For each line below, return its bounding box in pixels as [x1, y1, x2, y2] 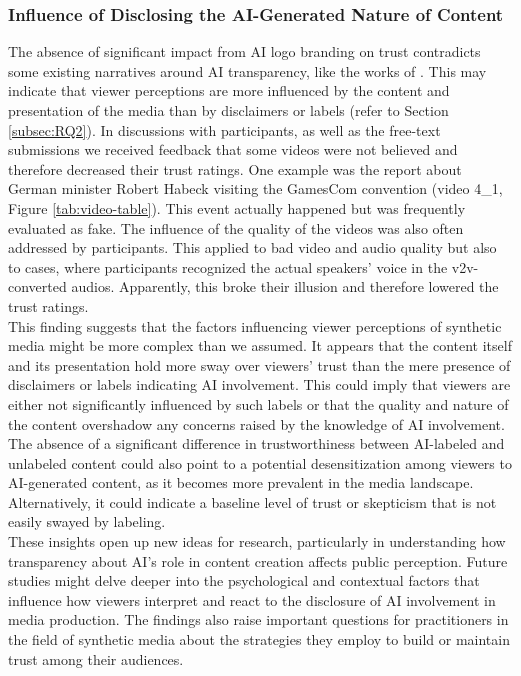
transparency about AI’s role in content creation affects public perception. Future [8, 550, 508, 571]
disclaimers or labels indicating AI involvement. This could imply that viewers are [8, 374, 511, 395]
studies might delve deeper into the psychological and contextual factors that [8, 570, 480, 591]
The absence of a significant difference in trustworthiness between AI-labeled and [8, 433, 505, 454]
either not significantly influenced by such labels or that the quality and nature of [8, 393, 509, 414]
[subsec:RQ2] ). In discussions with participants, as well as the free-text [8, 119, 441, 140]
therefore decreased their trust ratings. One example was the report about [8, 158, 462, 179]
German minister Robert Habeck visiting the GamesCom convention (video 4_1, [8, 178, 503, 199]
